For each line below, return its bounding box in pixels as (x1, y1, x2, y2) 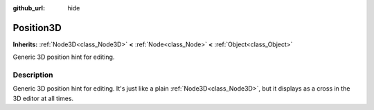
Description (12, 70, 53, 80)
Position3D (12, 21, 62, 34)
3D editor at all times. (12, 94, 74, 102)
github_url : (12, 4, 45, 12)
